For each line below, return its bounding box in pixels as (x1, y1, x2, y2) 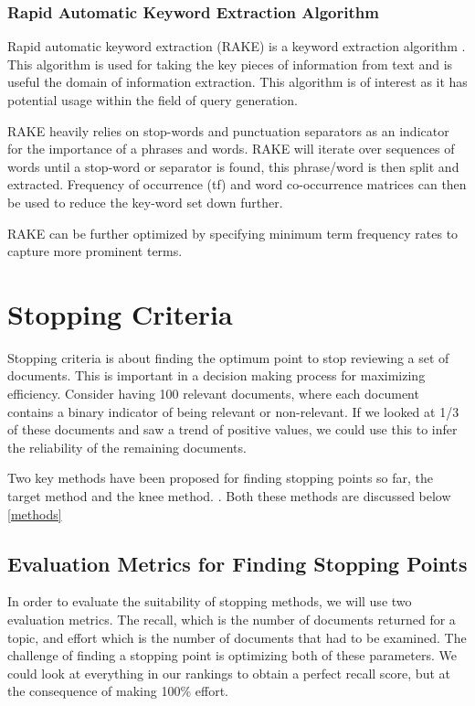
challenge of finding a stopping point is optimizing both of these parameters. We (7, 646, 457, 665)
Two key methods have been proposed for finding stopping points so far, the (7, 468, 434, 487)
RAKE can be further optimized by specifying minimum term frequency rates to (7, 223, 459, 242)
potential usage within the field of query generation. (7, 91, 298, 109)
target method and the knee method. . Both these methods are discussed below (7, 487, 451, 506)
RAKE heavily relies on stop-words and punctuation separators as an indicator (7, 121, 449, 140)
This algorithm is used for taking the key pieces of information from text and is (7, 54, 453, 73)
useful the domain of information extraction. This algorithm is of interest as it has (7, 72, 468, 91)
